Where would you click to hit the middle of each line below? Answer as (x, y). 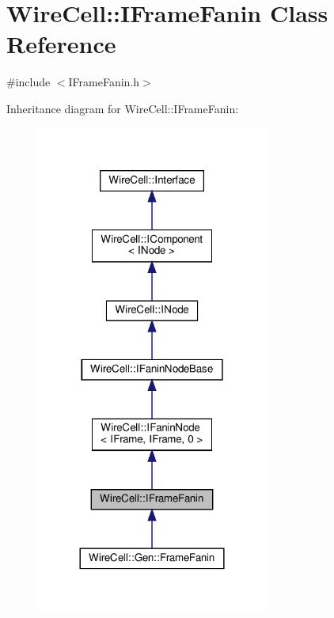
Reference (61, 44)
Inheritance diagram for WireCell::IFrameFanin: (123, 108)
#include (28, 82)
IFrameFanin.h (104, 82)
